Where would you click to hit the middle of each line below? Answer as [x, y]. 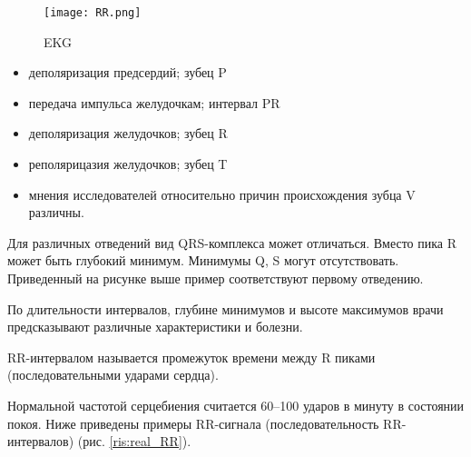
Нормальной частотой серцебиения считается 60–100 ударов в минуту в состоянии [236, 405]
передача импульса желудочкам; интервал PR [154, 102]
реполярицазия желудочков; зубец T [128, 164]
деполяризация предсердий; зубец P [128, 72]
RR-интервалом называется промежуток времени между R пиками [191, 357]
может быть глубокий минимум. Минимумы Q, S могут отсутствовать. [203, 260]
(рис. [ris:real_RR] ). [134, 441]
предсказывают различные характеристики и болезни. [155, 327]
